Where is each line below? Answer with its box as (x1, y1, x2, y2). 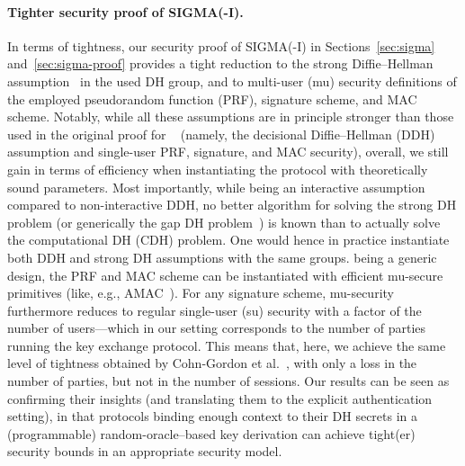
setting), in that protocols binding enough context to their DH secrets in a (7, 407, 418, 426)
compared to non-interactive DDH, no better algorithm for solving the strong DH (7, 195, 457, 214)
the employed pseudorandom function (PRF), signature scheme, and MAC (7, 89, 417, 108)
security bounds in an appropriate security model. (7, 442, 282, 461)
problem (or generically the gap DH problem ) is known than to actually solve (7, 212, 441, 231)
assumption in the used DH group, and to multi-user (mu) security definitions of (7, 71, 457, 90)
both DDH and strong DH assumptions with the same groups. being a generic (7, 247, 437, 266)
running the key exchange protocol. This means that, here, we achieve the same (7, 336, 446, 354)
